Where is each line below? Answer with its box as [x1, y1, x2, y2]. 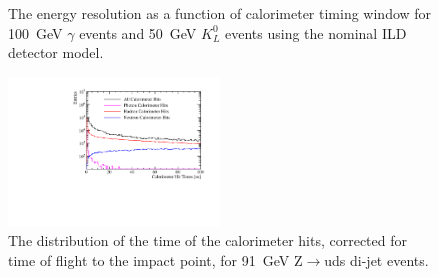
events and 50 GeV [79, 22, 197, 43]
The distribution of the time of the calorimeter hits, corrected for [8, 230, 407, 251]
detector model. [8, 42, 104, 63]
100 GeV [8, 22, 63, 43]
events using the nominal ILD [225, 22, 407, 43]
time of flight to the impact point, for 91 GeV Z [8, 249, 303, 270]
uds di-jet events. [324, 249, 429, 270]
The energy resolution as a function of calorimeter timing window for [8, 3, 432, 23]
